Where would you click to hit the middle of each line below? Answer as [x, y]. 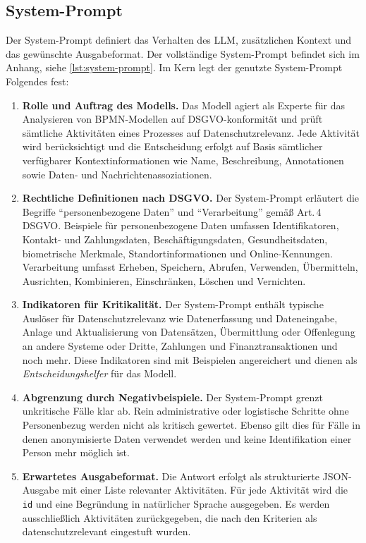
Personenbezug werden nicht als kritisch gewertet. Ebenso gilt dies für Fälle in [191, 425]
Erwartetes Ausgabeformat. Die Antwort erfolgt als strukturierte [171, 476]
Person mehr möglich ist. [76, 452]
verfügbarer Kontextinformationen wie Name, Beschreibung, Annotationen [183, 160]
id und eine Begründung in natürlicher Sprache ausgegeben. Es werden [176, 504]
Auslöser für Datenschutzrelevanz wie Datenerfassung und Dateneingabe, [180, 318]
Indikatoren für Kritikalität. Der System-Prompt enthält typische [173, 304]
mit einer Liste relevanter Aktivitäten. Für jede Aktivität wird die [205, 490]
